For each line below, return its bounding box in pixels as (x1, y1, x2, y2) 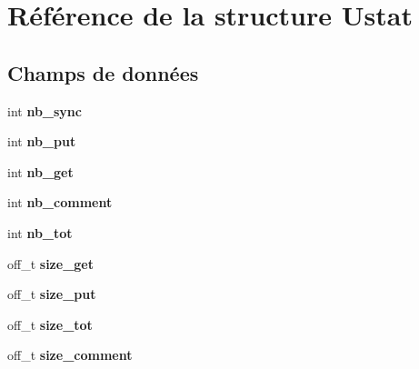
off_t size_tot (7, 314, 93, 334)
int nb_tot (7, 223, 73, 242)
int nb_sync (7, 101, 82, 120)
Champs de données (7, 58, 199, 86)
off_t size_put (7, 284, 96, 304)
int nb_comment (7, 193, 113, 212)
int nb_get (7, 162, 74, 181)
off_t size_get (7, 254, 94, 273)
